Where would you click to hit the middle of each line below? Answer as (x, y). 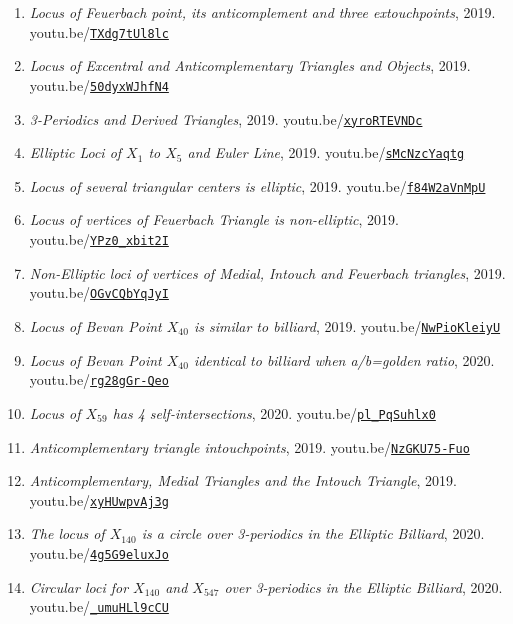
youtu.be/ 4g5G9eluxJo (99, 553)
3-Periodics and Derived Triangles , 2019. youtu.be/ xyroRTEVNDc (226, 118)
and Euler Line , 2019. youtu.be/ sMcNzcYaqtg (326, 152)
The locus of (67, 533)
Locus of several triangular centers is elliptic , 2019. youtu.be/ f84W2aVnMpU (257, 185)
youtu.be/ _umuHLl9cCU (99, 606)
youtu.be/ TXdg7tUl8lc (99, 31)
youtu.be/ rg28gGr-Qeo (99, 379)
